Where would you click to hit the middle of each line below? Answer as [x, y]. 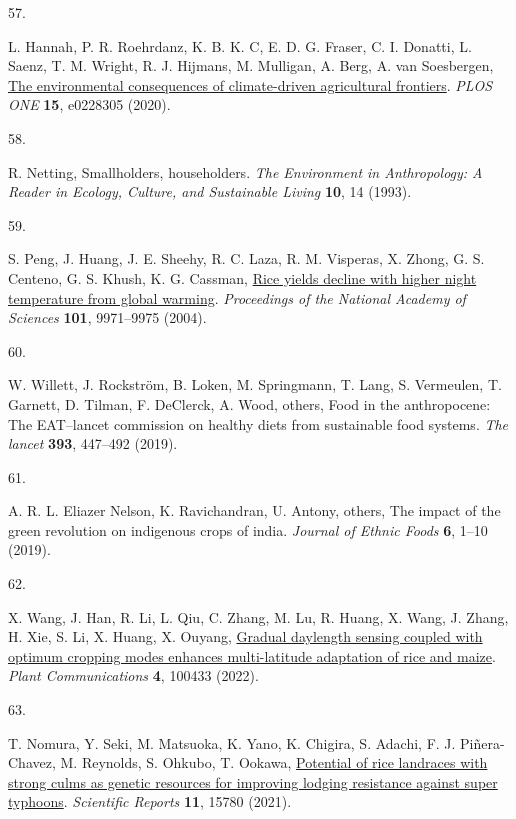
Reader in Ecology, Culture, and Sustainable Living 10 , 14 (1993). [210, 191]
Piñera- [482, 742]
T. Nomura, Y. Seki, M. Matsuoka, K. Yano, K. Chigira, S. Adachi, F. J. [232, 742]
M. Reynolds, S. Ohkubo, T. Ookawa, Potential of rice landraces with [274, 762]
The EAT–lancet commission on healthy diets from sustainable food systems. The [258, 423]
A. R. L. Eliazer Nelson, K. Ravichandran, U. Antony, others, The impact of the [254, 510]
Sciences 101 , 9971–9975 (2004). [107, 317]
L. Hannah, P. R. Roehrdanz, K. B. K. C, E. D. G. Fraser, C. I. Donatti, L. [240, 45]
